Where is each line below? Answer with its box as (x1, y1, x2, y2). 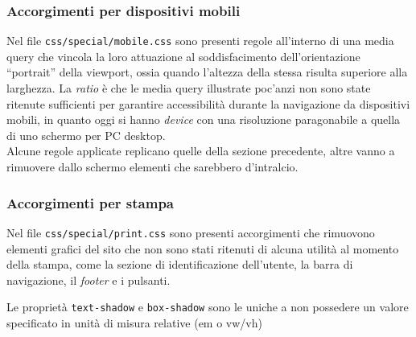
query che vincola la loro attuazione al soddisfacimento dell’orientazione (6, 47, 360, 64)
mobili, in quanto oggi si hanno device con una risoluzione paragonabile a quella (6, 111, 401, 128)
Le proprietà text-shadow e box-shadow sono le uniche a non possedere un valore (6, 298, 409, 315)
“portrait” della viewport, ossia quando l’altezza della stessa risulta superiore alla (6, 64, 408, 80)
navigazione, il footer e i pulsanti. (6, 271, 171, 288)
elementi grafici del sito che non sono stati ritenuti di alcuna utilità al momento (6, 240, 399, 257)
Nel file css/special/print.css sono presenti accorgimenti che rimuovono (6, 224, 375, 240)
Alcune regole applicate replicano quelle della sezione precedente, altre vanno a (6, 142, 395, 159)
